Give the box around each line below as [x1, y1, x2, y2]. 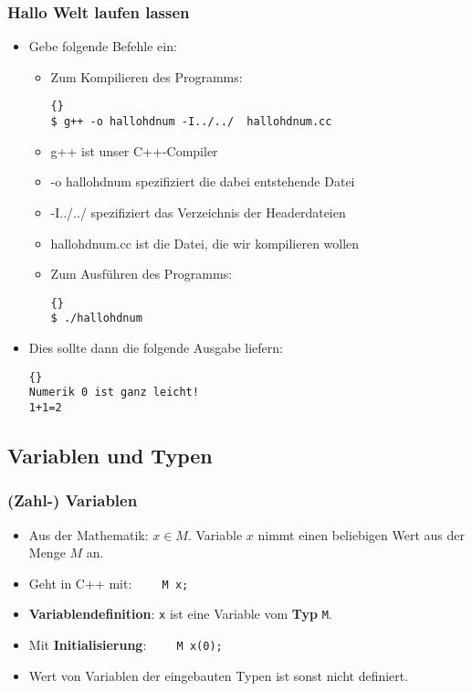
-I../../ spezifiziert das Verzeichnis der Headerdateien [50, 202, 346, 221]
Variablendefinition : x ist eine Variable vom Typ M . [28, 604, 332, 623]
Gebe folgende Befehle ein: [28, 37, 177, 56]
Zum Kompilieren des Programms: [50, 67, 243, 86]
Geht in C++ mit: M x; [28, 573, 189, 592]
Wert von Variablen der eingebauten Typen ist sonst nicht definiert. [28, 665, 409, 685]
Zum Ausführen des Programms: [50, 264, 233, 283]
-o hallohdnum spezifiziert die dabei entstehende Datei [50, 172, 355, 191]
